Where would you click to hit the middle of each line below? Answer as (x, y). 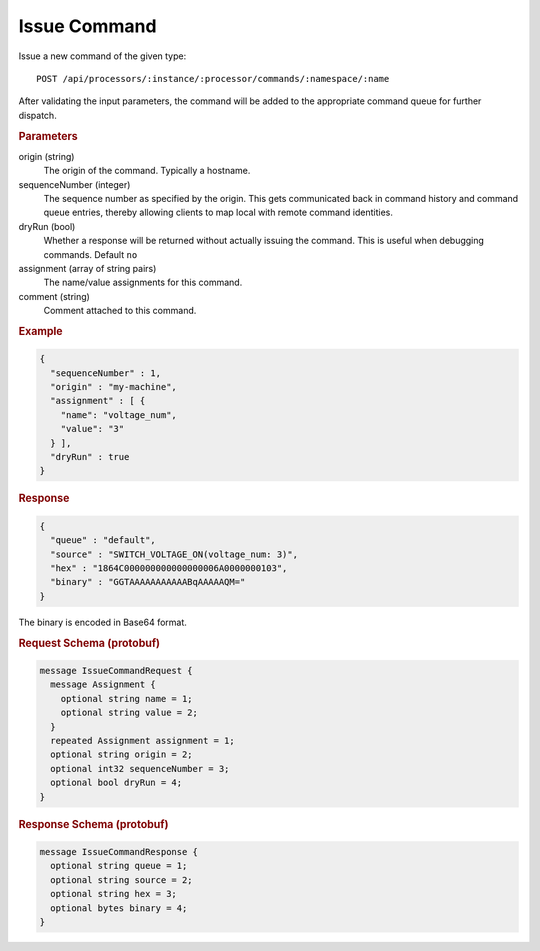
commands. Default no (90, 254)
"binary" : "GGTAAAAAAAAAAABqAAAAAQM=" (148, 582)
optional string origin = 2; (122, 754)
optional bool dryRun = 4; (116, 783)
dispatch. (37, 115)
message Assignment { (103, 684)
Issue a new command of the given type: (102, 56)
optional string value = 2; (129, 713)
